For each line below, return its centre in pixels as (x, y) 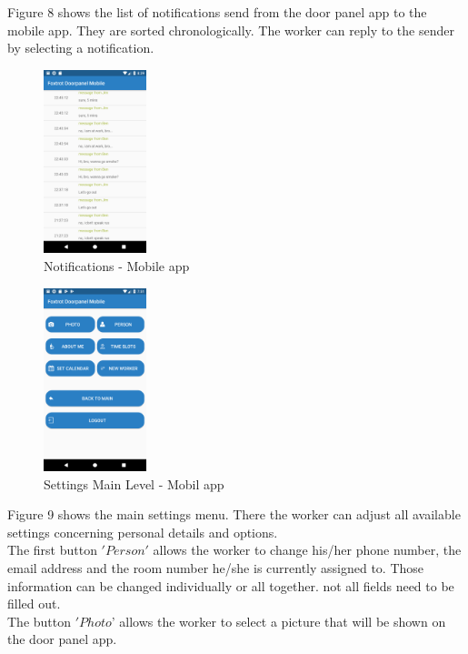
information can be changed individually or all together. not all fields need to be (231, 585)
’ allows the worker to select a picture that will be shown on (279, 621)
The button (40, 621)
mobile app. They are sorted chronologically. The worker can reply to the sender (231, 30)
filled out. (34, 604)
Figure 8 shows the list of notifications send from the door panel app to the (217, 12)
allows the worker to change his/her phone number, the (307, 550)
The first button (52, 550)
